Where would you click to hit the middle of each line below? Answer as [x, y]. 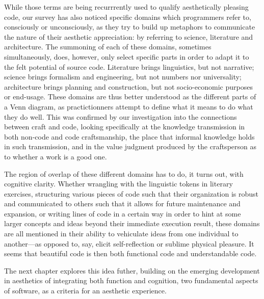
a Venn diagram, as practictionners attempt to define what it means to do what [129, 106]
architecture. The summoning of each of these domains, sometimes [108, 47]
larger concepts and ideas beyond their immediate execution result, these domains [132, 223]
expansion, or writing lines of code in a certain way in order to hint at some [123, 213]
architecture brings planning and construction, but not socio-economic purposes [128, 86]
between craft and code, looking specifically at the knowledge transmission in [125, 127]
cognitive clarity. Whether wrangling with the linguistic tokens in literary [118, 184]
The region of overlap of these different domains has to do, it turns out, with [124, 173]
